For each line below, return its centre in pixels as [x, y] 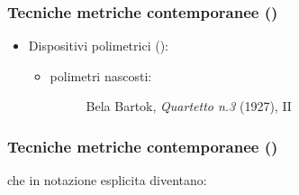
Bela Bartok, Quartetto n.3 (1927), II [189, 106]
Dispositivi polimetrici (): [98, 46]
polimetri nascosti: [101, 75]
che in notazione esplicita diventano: [107, 180]
